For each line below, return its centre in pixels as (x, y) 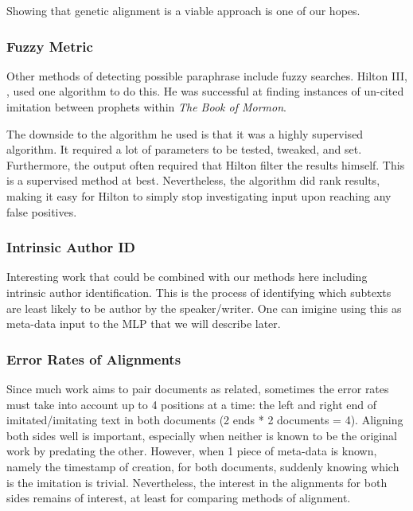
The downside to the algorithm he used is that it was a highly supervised (185, 133)
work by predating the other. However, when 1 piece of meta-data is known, (192, 451)
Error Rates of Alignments (94, 359)
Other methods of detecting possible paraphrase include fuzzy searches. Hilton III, (207, 75)
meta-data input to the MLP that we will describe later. (144, 324)
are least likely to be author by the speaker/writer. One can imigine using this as (204, 308)
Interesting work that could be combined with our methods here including (187, 277)
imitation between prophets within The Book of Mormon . (146, 107)
